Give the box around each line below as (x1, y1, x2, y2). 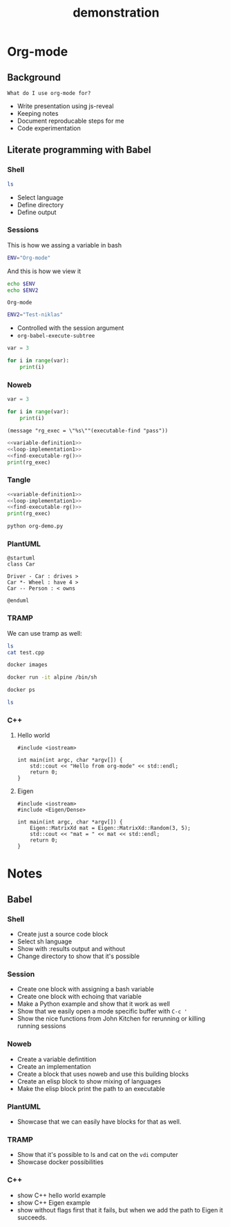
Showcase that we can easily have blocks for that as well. (17, 1117, 182, 1126)
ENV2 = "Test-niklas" (7, 311, 64, 318)
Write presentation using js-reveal (17, 102, 114, 110)
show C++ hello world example (17, 1191, 106, 1199)
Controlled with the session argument (17, 324, 124, 332)
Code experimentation (17, 124, 81, 132)
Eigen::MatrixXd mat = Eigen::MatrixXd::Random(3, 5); (30, 825, 191, 832)
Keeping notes (17, 110, 59, 117)
